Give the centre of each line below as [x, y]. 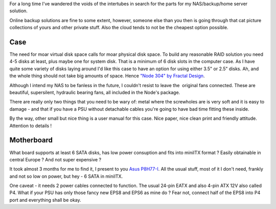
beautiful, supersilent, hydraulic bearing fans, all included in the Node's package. [95, 93]
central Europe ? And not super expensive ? [55, 159]
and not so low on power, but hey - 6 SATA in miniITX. [66, 176]
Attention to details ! [31, 126]
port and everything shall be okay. [45, 200]
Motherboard [31, 140]
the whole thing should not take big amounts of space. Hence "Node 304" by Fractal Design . [107, 76]
